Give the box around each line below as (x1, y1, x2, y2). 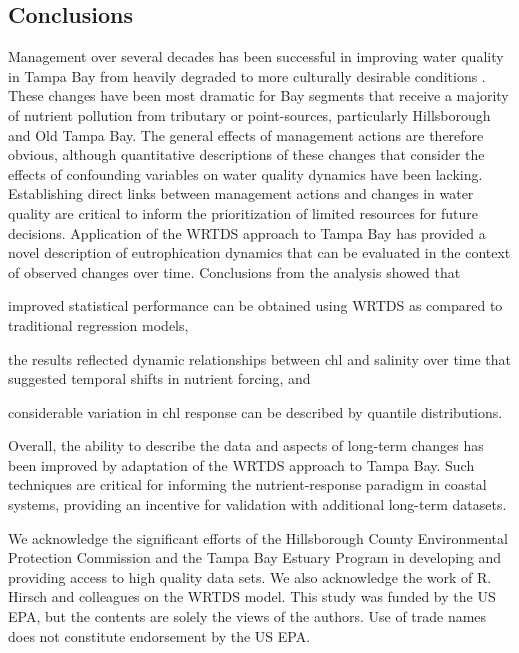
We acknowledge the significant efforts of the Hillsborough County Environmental (8, 527, 508, 548)
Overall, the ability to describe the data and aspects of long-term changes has (8, 435, 484, 456)
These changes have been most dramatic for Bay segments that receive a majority (8, 85, 509, 106)
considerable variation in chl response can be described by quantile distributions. (8, 401, 503, 422)
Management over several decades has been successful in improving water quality (8, 46, 504, 67)
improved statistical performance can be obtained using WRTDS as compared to (8, 295, 503, 316)
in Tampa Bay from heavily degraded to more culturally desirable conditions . (8, 65, 486, 86)
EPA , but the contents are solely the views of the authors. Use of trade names (8, 606, 487, 627)
